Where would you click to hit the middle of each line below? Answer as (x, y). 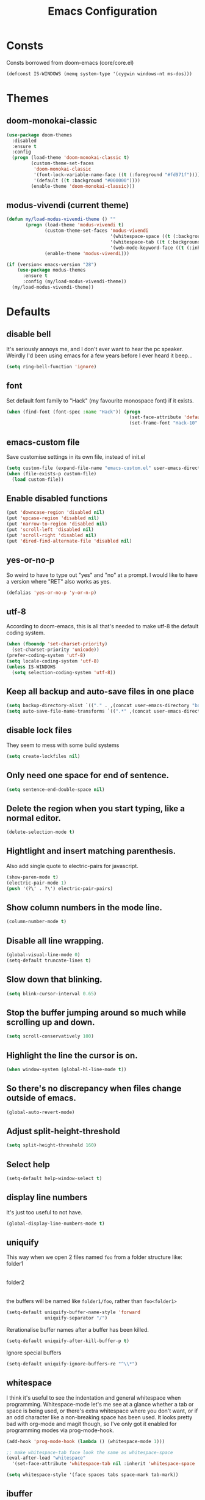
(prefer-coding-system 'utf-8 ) (46, 655)
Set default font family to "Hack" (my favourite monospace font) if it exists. (100, 400)
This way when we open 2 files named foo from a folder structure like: (95, 1257)
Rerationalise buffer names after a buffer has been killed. (78, 1330)
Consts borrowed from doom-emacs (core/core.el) (70, 62)
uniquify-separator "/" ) (76, 1318)
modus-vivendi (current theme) (68, 205)
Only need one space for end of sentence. (88, 775)
